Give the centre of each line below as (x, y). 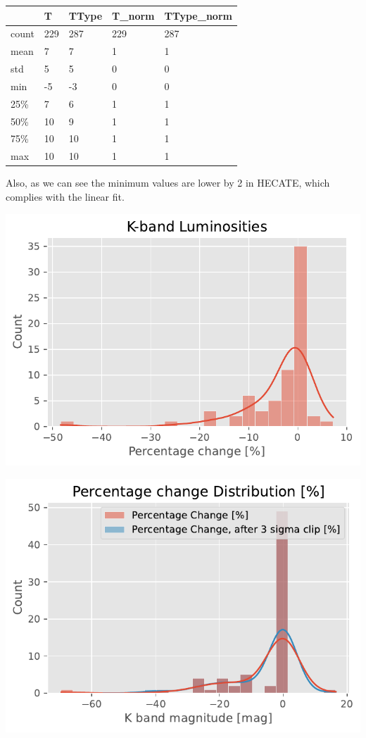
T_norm (133, 15)
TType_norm (198, 15)
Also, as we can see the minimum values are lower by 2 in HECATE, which (168, 183)
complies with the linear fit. (65, 196)
